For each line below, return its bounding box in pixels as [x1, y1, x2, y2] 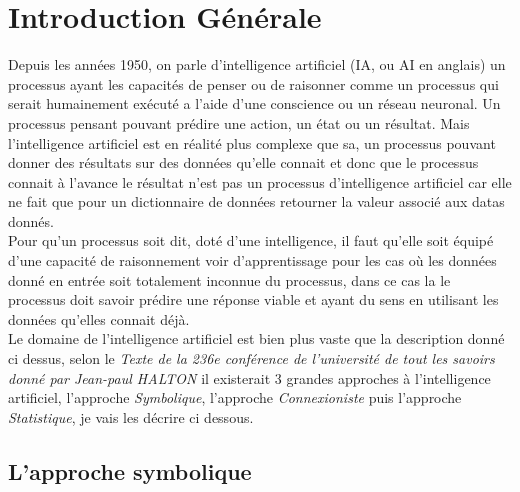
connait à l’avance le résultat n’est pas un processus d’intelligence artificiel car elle [8, 171, 512, 192]
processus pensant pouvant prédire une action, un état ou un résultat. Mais [8, 112, 470, 133]
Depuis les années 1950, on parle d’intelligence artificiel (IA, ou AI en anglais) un [8, 54, 506, 75]
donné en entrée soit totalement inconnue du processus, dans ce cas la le [8, 269, 451, 290]
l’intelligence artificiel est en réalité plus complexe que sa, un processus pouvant [8, 132, 496, 153]
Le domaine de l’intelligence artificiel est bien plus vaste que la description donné [8, 328, 505, 349]
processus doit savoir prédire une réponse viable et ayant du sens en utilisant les [8, 289, 499, 310]
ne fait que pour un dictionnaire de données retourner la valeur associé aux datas [8, 191, 505, 212]
